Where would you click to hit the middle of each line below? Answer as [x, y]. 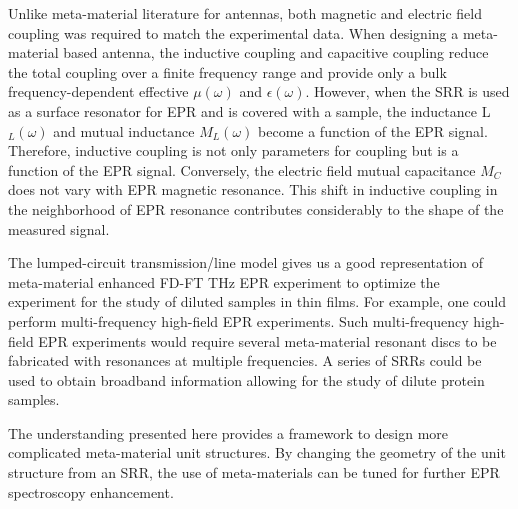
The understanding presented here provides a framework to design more [228, 432]
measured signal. [59, 228]
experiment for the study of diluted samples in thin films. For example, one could [257, 301]
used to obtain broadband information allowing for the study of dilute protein [246, 379]
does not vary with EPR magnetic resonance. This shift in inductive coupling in [253, 189]
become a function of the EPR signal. [373, 130]
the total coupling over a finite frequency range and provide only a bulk [227, 71]
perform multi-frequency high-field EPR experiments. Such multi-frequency [238, 320]
